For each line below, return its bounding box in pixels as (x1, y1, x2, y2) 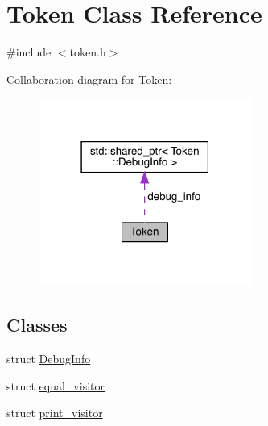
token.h (69, 44, 106, 61)
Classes (6, 312, 68, 337)
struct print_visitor (6, 404, 103, 421)
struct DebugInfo (6, 350, 91, 367)
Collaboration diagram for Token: (6, 70, 172, 87)
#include (6, 44, 52, 61)
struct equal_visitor (6, 377, 105, 394)
